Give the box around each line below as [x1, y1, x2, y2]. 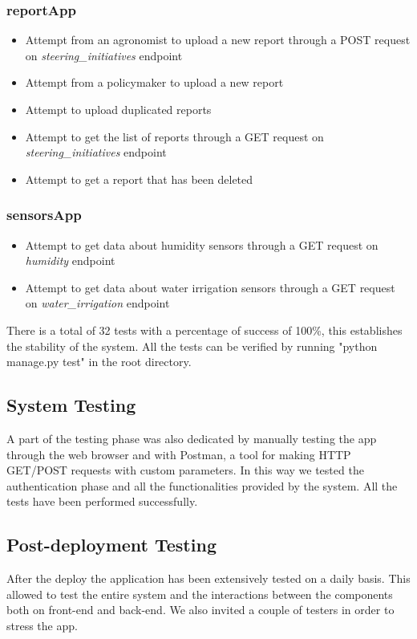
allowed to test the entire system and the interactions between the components [6, 585, 393, 602]
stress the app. [6, 617, 78, 633]
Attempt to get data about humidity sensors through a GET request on [25, 236, 379, 253]
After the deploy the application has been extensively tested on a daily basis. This [6, 570, 411, 587]
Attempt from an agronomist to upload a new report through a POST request [25, 31, 411, 48]
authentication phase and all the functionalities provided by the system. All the [6, 477, 398, 494]
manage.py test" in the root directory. [6, 353, 192, 370]
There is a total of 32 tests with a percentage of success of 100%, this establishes [6, 321, 403, 338]
